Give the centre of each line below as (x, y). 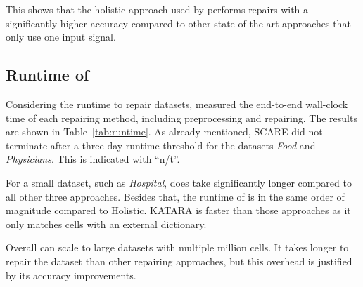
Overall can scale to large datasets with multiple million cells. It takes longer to (177, 247)
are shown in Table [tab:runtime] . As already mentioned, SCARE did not (164, 132)
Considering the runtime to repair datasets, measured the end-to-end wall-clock (177, 104)
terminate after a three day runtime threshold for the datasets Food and (161, 145)
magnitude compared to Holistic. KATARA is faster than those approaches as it (178, 210)
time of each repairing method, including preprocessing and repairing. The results (181, 118)
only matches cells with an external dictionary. (106, 223)
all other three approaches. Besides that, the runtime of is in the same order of (175, 196)
